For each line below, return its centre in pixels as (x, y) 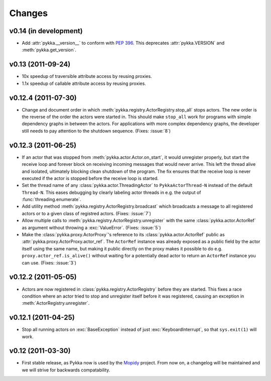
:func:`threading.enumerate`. (51, 200)
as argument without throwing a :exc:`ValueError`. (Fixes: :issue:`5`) (91, 227)
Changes (28, 13)
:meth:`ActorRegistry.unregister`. (56, 303)
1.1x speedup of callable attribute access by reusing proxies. (84, 83)
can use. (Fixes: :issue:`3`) (49, 263)
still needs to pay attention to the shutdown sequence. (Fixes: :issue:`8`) (96, 131)
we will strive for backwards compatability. (66, 370)
